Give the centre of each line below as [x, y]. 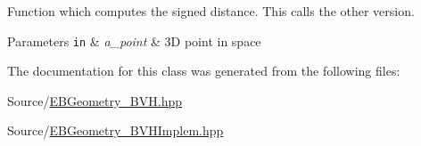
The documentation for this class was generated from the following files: [204, 71]
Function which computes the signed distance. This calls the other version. [211, 11]
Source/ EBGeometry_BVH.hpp [95, 100]
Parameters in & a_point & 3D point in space [134, 41]
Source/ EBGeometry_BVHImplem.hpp [116, 130]
